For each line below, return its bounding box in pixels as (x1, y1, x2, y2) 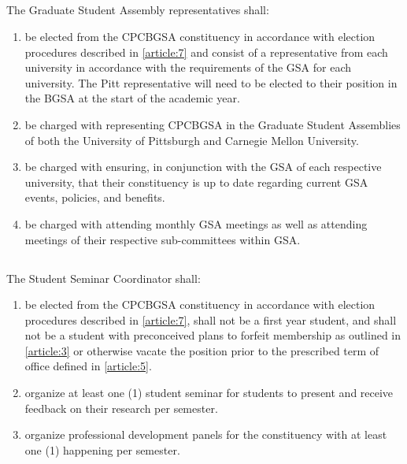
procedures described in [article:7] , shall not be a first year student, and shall (24, 311, 397, 328)
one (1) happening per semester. (24, 441, 180, 458)
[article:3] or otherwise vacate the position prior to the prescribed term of (24, 342, 379, 358)
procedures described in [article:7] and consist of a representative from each (24, 43, 388, 60)
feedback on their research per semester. (24, 399, 218, 416)
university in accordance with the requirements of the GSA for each (24, 59, 352, 76)
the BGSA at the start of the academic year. (24, 90, 240, 106)
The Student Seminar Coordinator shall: (6, 269, 201, 286)
